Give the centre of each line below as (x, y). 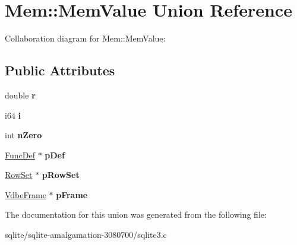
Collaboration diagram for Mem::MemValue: (85, 38)
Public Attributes (60, 70)
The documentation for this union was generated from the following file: (136, 214)
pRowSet (61, 175)
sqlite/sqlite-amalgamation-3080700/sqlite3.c (86, 235)
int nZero (23, 135)
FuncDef (20, 155)
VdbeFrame (26, 194)
